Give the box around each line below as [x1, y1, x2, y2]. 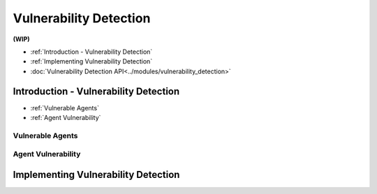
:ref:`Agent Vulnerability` [30, 114, 101, 122]
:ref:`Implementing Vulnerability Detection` [30, 57, 153, 66]
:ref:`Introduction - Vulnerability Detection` [30, 47, 153, 56]
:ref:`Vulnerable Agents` [30, 103, 99, 112]
